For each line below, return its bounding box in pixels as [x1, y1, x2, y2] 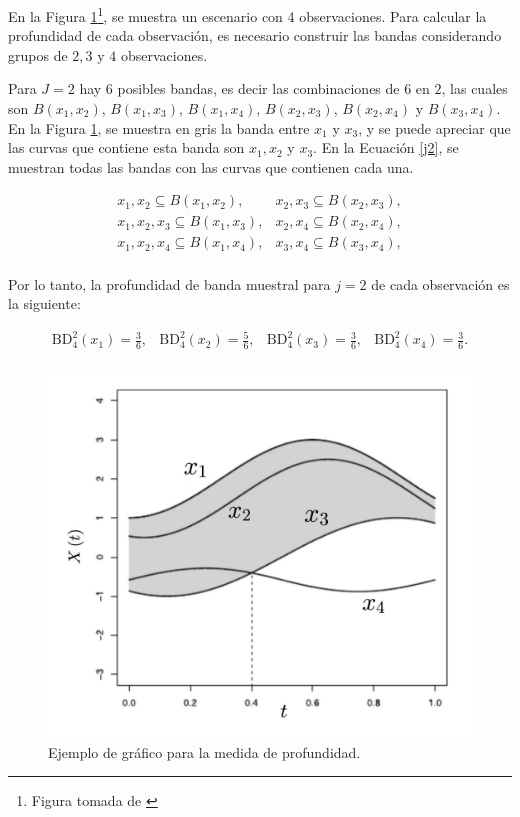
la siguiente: [8, 293, 81, 314]
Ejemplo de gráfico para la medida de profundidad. [48, 741, 361, 762]
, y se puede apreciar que [358, 117, 511, 138]
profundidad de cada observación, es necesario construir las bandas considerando [8, 25, 502, 46]
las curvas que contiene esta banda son [8, 137, 245, 158]
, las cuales [441, 78, 508, 99]
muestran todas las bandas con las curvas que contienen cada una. [8, 156, 414, 177]
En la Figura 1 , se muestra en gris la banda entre [8, 117, 310, 138]
